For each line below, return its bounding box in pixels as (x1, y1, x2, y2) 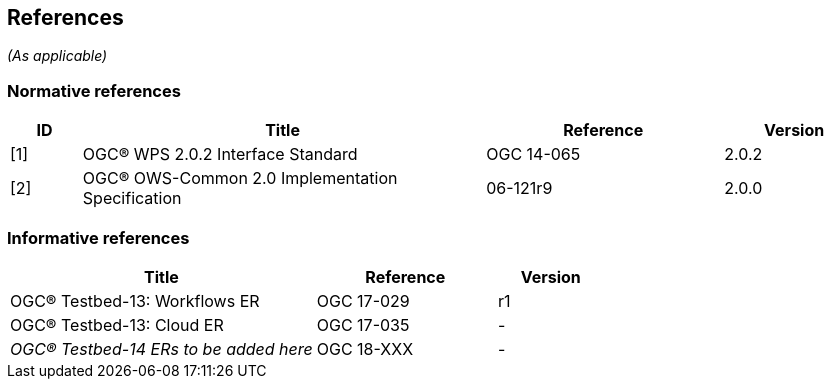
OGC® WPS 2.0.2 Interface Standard (82, 144, 358, 165)
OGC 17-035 (316, 314, 410, 335)
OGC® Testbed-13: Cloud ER (10, 314, 224, 335)
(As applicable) (7, 47, 108, 65)
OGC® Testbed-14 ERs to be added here (10, 338, 313, 359)
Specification (82, 188, 182, 209)
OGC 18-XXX (316, 338, 414, 359)
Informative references (7, 227, 190, 248)
